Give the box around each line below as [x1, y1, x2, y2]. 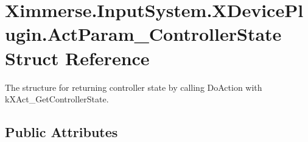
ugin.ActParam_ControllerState [5, 21, 282, 46]
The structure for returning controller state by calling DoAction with [5, 80, 262, 93]
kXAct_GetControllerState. [5, 93, 109, 105]
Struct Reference [5, 45, 150, 70]
